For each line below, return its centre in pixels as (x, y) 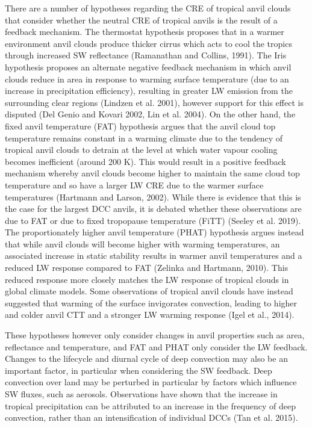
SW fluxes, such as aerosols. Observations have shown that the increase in (141, 394)
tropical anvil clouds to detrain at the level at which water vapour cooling (141, 150)
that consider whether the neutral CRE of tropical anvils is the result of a (141, 20)
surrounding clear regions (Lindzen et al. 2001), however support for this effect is (154, 102)
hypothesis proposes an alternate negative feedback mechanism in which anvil (148, 67)
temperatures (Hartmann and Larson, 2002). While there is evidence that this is (153, 197)
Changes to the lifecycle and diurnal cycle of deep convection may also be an (146, 358)
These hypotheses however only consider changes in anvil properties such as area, (155, 335)
